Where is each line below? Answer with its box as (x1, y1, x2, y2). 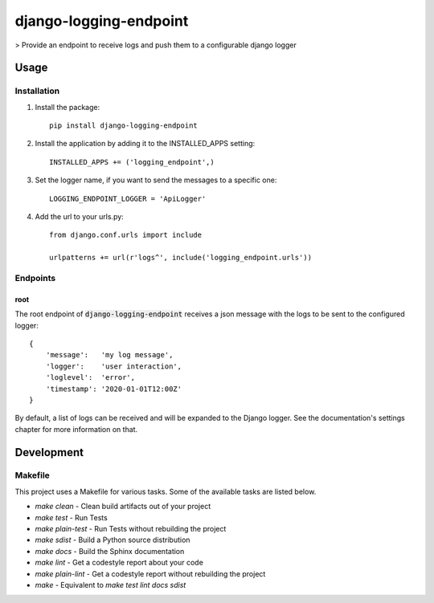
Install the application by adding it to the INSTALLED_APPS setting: (35, 139, 256, 149)
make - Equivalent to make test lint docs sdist (35, 580, 186, 589)
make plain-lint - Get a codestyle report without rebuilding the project (35, 568, 266, 578)
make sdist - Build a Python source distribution (35, 535, 190, 545)
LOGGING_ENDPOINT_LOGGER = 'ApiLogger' (49, 194, 207, 203)
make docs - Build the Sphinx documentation (35, 546, 185, 556)
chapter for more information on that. (14, 424, 138, 434)
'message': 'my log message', (45, 350, 174, 360)
